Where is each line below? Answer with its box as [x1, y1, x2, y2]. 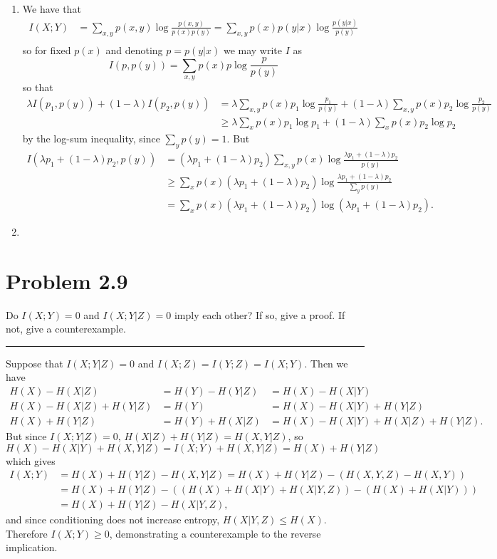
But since [6, 429, 47, 444]
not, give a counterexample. [6, 321, 126, 336]
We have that [22, 1, 81, 16]
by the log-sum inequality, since [22, 131, 160, 146]
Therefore [6, 526, 48, 540]
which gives [6, 453, 56, 468]
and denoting [105, 42, 163, 57]
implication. [6, 540, 58, 555]
